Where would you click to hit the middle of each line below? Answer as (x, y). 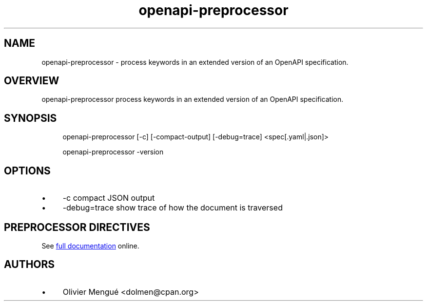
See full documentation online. (90, 246)
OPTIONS (27, 171)
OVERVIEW (32, 81)
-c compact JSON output (109, 198)
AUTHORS (29, 265)
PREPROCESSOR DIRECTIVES (77, 227)
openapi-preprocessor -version (113, 152)
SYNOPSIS (30, 118)
